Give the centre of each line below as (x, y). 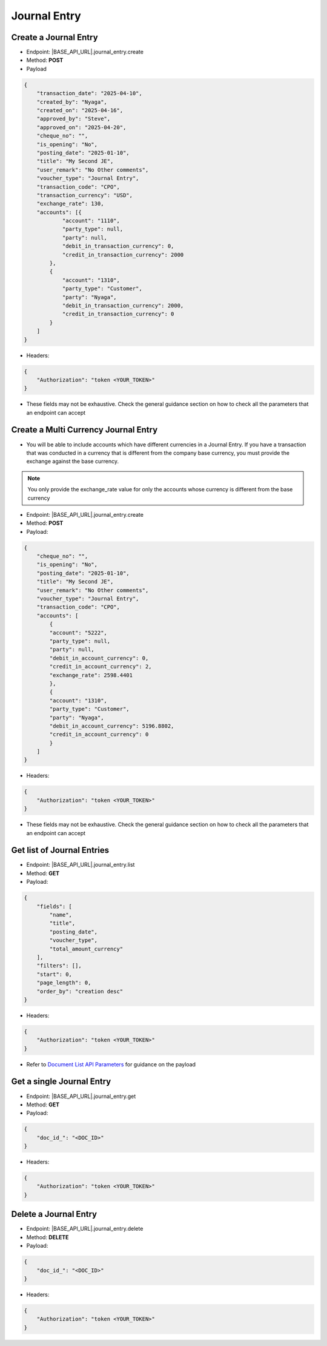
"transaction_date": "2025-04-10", (89, 93)
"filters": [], (59, 966)
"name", (61, 915)
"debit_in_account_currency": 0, (99, 658)
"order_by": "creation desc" (80, 991)
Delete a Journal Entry (54, 1214)
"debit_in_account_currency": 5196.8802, (112, 726)
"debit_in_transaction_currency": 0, (118, 246)
